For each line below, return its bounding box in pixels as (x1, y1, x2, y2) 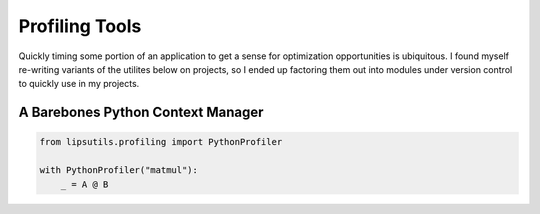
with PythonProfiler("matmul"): (39, 165, 199, 176)
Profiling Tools (18, 15, 142, 37)
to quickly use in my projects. (18, 78, 140, 90)
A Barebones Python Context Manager (18, 104, 264, 121)
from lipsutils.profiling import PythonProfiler (39, 136, 283, 148)
